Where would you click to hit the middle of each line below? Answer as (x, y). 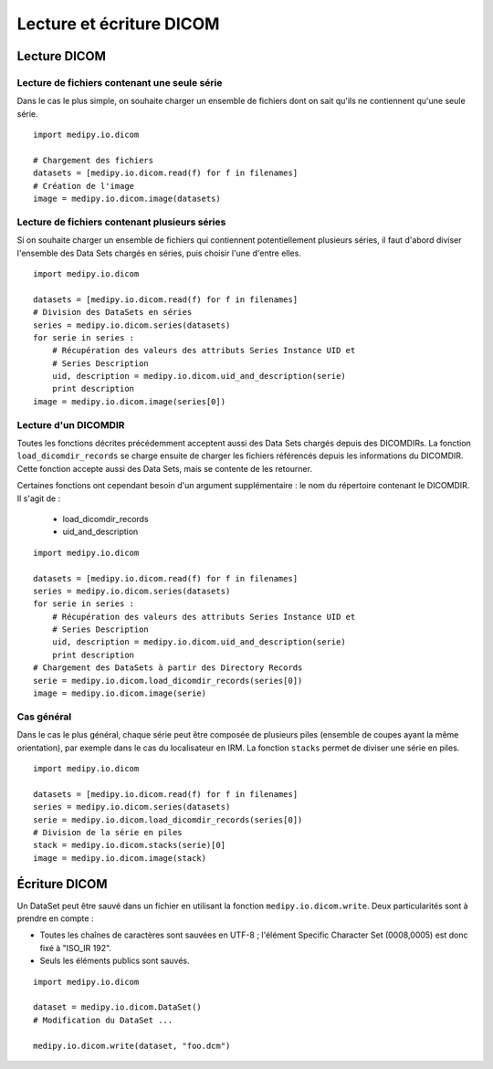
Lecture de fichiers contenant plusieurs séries (121, 222)
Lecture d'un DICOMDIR (71, 424)
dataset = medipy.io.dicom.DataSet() (118, 1007)
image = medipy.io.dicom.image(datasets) (127, 199)
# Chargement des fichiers (94, 160)
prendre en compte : (55, 918)
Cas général (44, 717)
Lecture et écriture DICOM (118, 24)
